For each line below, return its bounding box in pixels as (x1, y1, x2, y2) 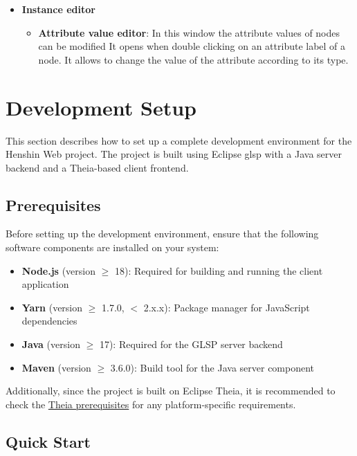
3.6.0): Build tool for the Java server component (110, 360, 315, 374)
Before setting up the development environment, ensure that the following (6, 226, 319, 241)
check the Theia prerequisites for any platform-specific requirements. (6, 396, 296, 411)
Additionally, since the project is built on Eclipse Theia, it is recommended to (6, 383, 336, 398)
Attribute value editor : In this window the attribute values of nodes (38, 25, 340, 39)
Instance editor (21, 2, 95, 16)
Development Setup (6, 93, 196, 121)
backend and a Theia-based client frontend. (6, 160, 189, 174)
